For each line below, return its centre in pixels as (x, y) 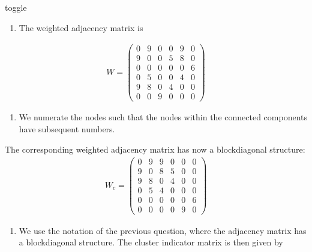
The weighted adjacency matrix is (81, 27)
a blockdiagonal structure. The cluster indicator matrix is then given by (151, 242)
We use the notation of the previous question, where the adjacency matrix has (163, 230)
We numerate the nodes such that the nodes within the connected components (163, 117)
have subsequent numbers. (67, 129)
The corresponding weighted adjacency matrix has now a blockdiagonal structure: (155, 149)
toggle (16, 7)
